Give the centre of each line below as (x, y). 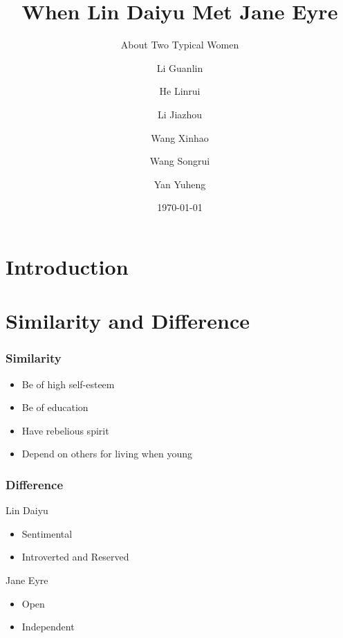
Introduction (67, 266)
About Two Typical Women (180, 45)
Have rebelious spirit (65, 430)
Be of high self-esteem (68, 384)
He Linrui (180, 91)
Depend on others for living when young (107, 454)
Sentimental (47, 533)
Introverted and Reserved (75, 557)
